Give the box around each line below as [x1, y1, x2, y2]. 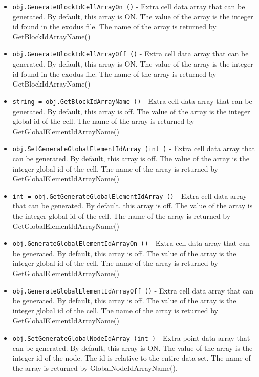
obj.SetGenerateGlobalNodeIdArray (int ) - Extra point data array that [12, 332, 250, 343]
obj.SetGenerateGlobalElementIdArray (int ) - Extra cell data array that [12, 143, 255, 154]
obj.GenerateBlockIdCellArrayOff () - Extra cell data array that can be [12, 48, 249, 59]
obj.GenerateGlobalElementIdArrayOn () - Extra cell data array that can [12, 238, 250, 248]
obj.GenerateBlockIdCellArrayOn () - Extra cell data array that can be [12, 1, 245, 11]
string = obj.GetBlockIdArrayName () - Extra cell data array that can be [12, 95, 252, 106]
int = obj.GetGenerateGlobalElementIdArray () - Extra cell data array [12, 190, 247, 201]
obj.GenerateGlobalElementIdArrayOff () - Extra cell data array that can [12, 285, 254, 296]
